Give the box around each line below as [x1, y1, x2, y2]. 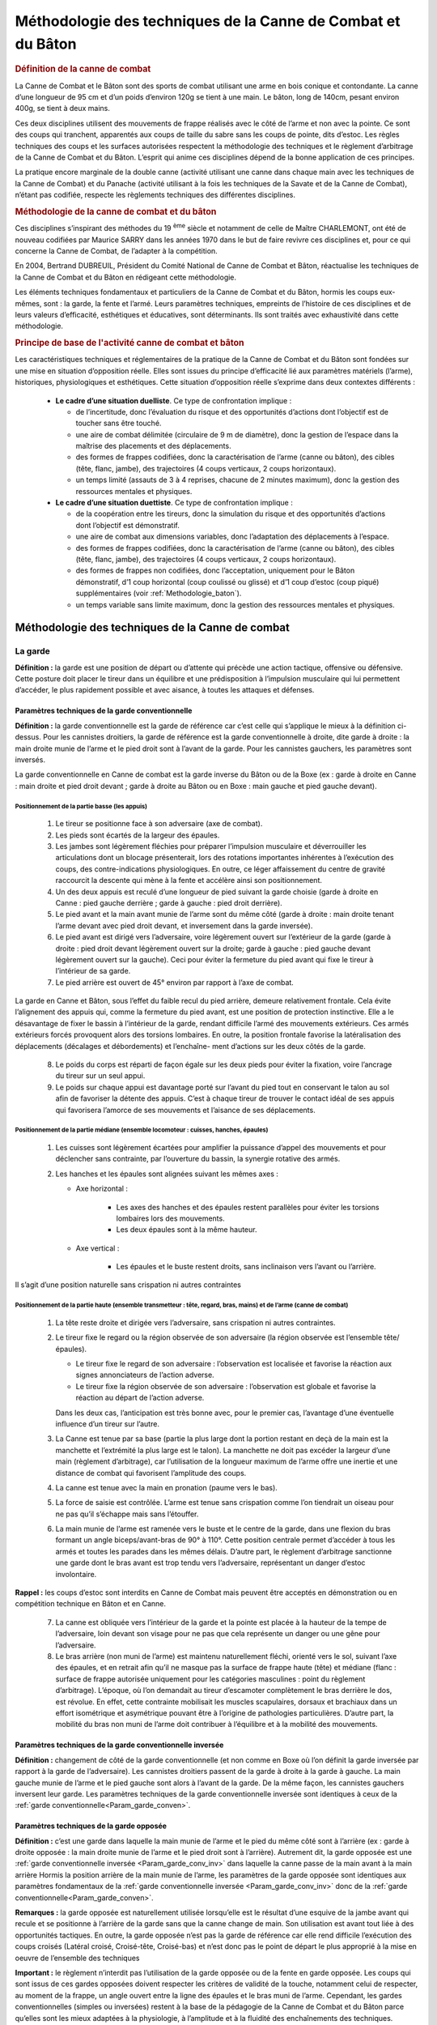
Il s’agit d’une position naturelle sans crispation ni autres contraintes [15, 1280, 242, 1290]
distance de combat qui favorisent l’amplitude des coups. [55, 1468, 247, 1477]
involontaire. [55, 1569, 97, 1579]
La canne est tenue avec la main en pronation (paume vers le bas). [55, 1482, 278, 1492]
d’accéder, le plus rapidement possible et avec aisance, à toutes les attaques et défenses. [15, 685, 315, 695]
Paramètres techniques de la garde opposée [15, 1821, 168, 1831]
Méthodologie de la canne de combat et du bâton [15, 206, 217, 217]
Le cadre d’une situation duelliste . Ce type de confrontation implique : [55, 395, 292, 405]
